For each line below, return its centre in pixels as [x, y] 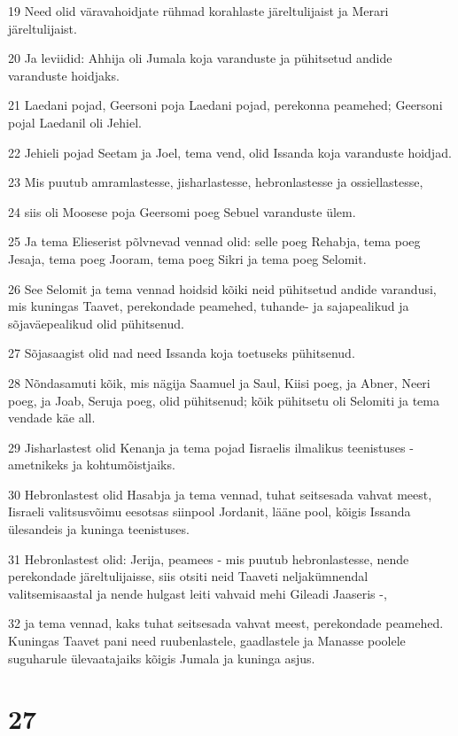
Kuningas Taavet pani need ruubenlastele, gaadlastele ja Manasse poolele [207, 641]
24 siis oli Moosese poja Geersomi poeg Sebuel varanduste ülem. [182, 211]
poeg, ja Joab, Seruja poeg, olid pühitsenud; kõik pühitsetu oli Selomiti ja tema [224, 400]
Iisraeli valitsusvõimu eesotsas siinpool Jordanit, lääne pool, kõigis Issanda [210, 511]
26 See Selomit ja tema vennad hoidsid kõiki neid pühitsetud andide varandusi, [222, 288]
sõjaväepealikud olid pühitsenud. [96, 323]
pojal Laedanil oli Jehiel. [75, 122]
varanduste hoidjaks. [64, 75]
